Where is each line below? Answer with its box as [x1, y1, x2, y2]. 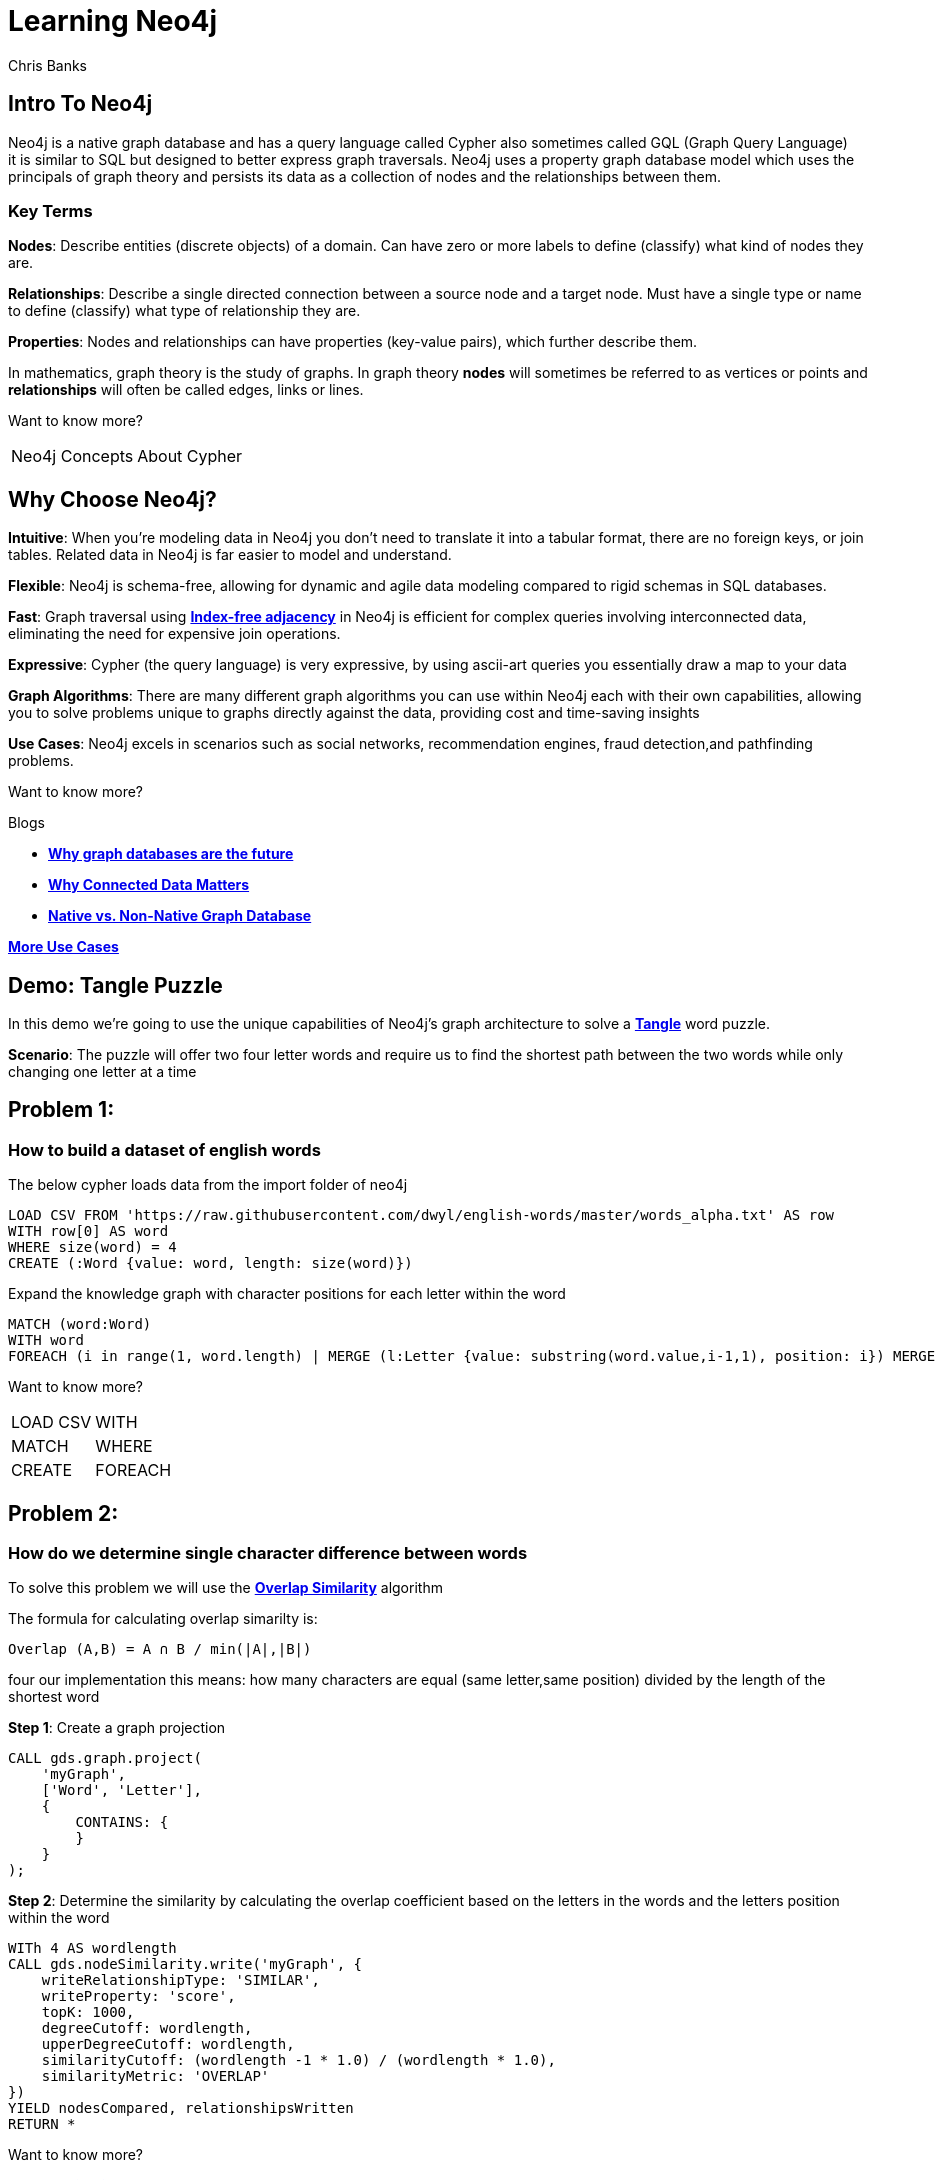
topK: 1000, [41, 2004, 135, 2021]
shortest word [8, 1688, 100, 1706]
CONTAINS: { [75, 1814, 169, 1831]
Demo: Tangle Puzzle [8, 972, 223, 998]
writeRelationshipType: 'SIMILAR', [41, 1972, 320, 1989]
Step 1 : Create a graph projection [8, 1719, 226, 1737]
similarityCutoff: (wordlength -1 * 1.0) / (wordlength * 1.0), [41, 2052, 556, 2069]
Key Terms [8, 200, 93, 221]
